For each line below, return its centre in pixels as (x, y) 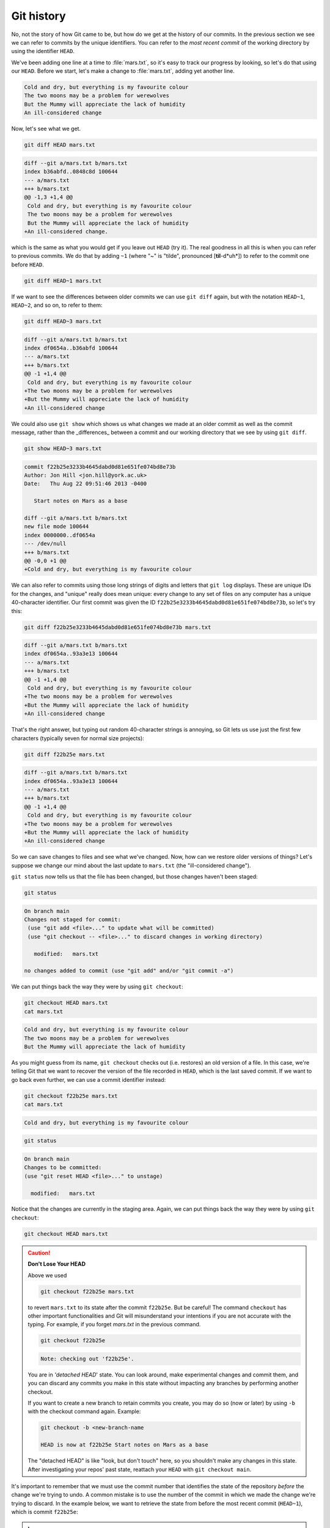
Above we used (47, 1275)
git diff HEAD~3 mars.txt (63, 321)
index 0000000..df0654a (60, 535)
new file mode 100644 (57, 527)
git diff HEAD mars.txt (60, 145)
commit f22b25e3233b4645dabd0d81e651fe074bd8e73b (100, 467)
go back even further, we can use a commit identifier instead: (89, 1079)
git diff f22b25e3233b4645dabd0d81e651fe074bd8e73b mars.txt (118, 627)
